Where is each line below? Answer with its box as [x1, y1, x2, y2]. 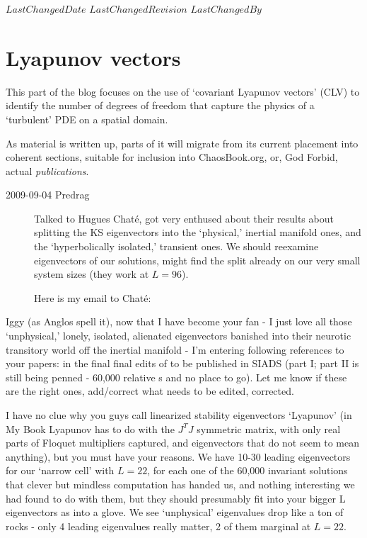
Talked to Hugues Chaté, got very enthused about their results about [34, 211, 334, 225]
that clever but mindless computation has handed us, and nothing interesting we [6, 476, 355, 491]
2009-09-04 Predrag [6, 187, 90, 202]
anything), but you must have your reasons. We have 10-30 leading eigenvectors [6, 449, 351, 464]
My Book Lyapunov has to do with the [6, 421, 175, 436]
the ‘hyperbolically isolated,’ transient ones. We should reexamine [34, 239, 319, 254]
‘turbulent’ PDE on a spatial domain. [6, 111, 168, 126]
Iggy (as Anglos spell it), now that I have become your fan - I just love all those [6, 314, 352, 329]
